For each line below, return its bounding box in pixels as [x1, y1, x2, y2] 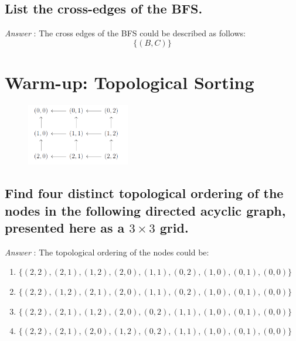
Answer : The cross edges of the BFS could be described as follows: [5, 27, 246, 39]
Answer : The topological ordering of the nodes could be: [5, 245, 209, 258]
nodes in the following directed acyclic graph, [5, 201, 286, 219]
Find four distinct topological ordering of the [5, 184, 284, 202]
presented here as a [5, 218, 125, 236]
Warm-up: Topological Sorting [5, 70, 254, 94]
